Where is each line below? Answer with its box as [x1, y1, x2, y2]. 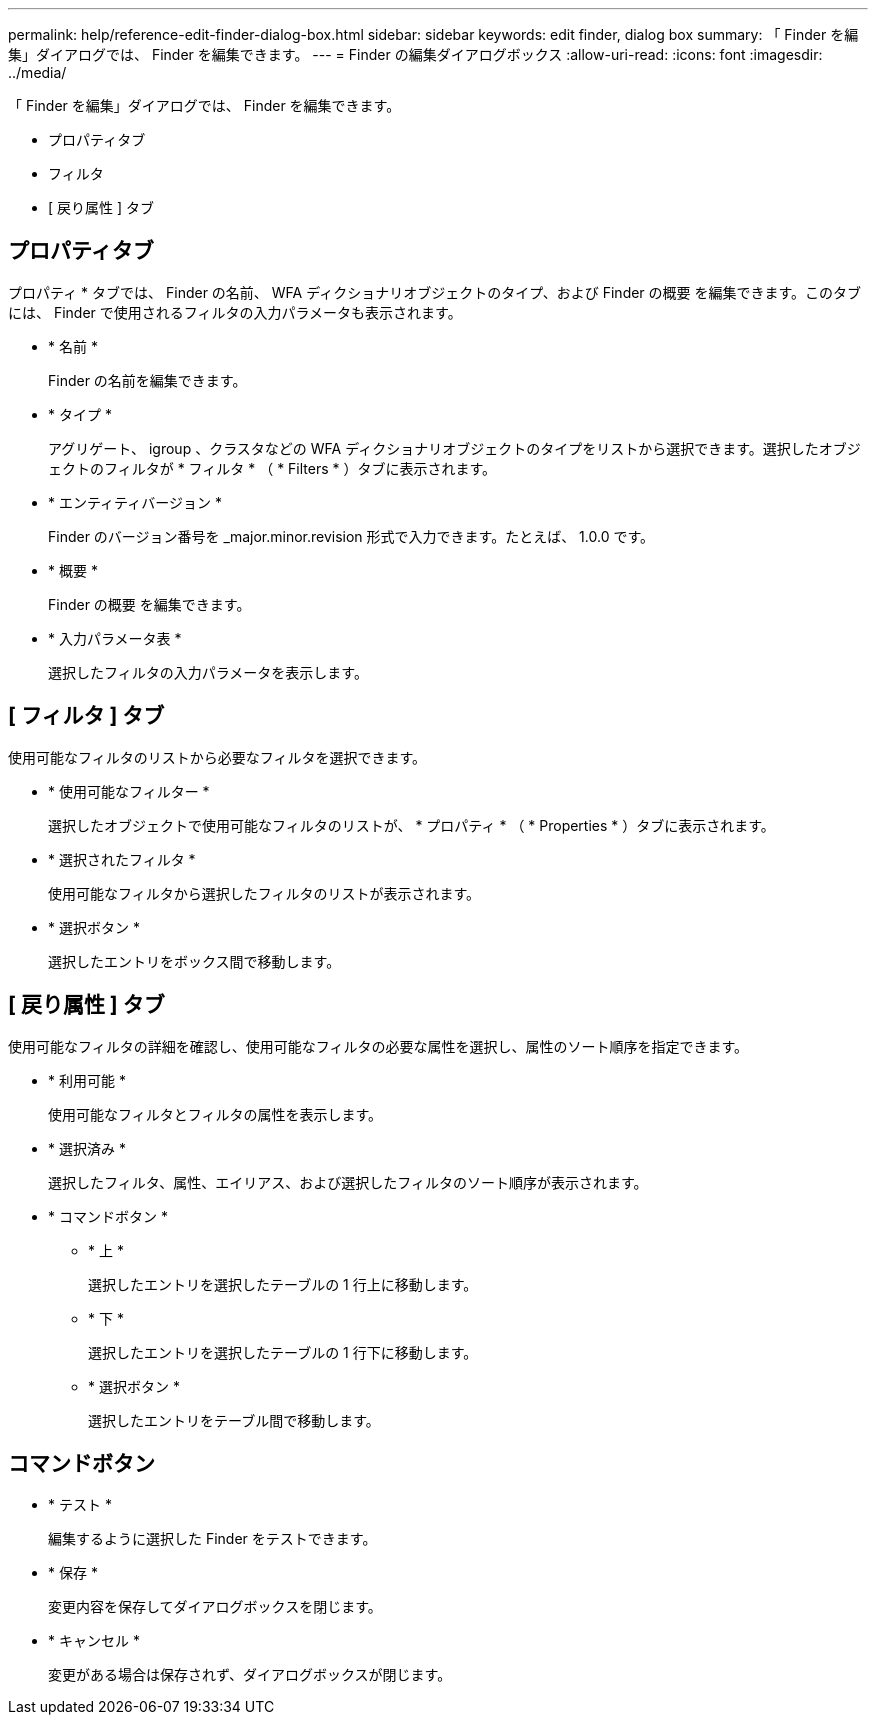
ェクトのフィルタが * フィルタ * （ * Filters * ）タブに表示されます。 [48, 459, 497, 477]
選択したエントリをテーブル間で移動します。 [88, 1411, 380, 1429]
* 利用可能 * [48, 1071, 126, 1089]
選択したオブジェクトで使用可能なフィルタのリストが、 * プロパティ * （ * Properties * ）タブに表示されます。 [48, 816, 775, 834]
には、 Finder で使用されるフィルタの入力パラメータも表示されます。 [8, 303, 462, 321]
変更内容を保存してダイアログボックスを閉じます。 [48, 1598, 382, 1616]
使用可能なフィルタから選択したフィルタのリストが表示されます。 [48, 884, 481, 902]
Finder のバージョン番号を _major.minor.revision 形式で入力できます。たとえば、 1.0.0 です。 [48, 527, 655, 545]
